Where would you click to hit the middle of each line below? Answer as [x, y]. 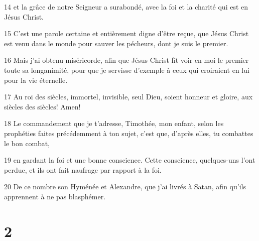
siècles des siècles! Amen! [42, 106]
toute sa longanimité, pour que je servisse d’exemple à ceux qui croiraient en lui [127, 70]
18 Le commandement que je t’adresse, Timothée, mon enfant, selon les [114, 123]
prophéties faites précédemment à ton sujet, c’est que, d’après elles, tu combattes [129, 133]
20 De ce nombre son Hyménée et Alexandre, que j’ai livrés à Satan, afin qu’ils [125, 187]
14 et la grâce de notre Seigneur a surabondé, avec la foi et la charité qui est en [126, 7]
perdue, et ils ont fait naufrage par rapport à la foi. [83, 169]
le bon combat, [27, 143]
